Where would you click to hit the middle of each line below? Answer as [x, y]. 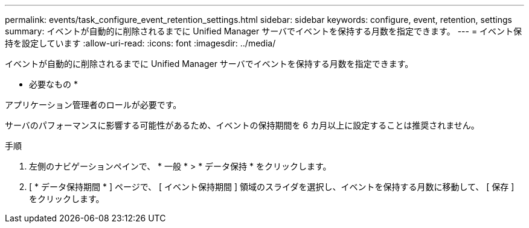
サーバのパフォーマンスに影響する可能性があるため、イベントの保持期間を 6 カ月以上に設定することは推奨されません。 [242, 125]
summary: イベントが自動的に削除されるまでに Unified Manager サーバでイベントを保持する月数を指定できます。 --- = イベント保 [264, 31]
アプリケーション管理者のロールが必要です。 [93, 105]
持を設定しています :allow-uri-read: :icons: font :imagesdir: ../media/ [140, 43]
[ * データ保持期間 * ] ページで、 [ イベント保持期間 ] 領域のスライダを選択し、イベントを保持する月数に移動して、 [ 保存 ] [272, 187]
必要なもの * [53, 84]
